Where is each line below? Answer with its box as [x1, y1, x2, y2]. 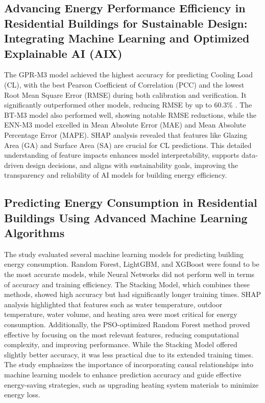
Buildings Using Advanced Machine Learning [4, 209, 248, 225]
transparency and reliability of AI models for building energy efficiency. [4, 169, 227, 180]
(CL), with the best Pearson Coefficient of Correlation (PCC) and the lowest [4, 79, 245, 90]
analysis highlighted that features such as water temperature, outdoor [4, 299, 223, 309]
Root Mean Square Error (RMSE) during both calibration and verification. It [4, 89, 247, 100]
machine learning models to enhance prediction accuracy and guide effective [4, 369, 242, 380]
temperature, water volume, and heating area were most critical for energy [4, 309, 237, 320]
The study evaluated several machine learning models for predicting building [4, 248, 244, 259]
